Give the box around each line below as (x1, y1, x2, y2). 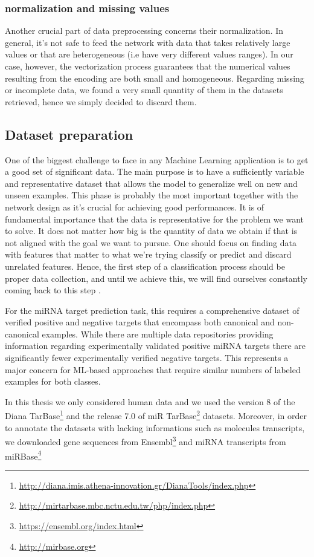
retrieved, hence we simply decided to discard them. (5, 95, 197, 108)
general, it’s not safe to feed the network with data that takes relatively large (5, 36, 290, 48)
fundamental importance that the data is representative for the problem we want (5, 212, 304, 225)
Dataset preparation (5, 125, 133, 143)
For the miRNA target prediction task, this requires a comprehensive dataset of (5, 304, 300, 316)
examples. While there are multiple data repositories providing (42, 327, 274, 340)
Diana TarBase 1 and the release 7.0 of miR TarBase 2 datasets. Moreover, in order (5, 408, 307, 422)
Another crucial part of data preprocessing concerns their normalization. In (5, 24, 284, 37)
